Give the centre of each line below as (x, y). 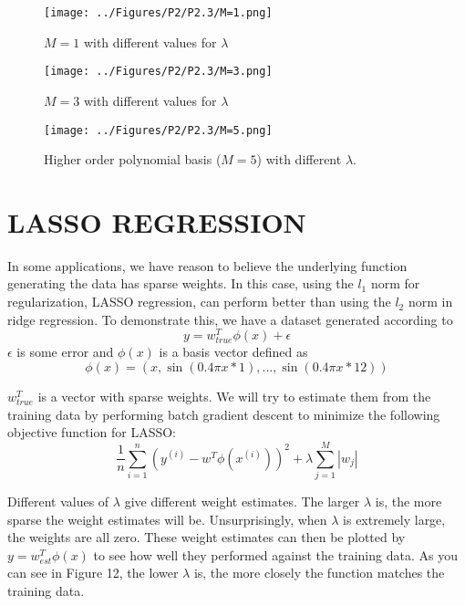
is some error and (65, 352)
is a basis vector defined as (233, 352)
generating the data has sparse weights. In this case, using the (181, 283)
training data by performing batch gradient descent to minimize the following (224, 414)
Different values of (58, 501)
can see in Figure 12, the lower (93, 573)
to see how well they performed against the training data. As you (275, 554)
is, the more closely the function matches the (319, 573)
